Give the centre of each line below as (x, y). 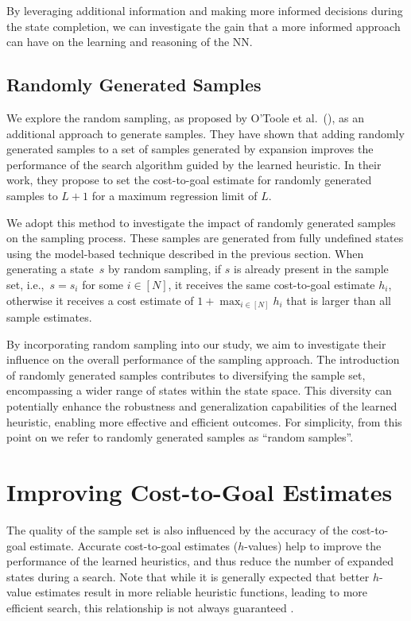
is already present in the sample (311, 269)
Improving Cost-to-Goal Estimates (200, 491)
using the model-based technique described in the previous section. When (185, 253)
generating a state (50, 269)
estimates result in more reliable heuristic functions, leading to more (202, 592)
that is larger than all (339, 300)
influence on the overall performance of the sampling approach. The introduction (203, 359)
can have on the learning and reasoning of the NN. (130, 42)
